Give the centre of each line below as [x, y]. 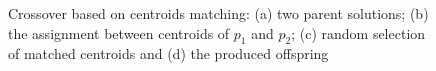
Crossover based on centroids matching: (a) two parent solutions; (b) [218, 13]
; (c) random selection [358, 32]
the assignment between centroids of [119, 32]
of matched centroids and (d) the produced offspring [168, 53]
